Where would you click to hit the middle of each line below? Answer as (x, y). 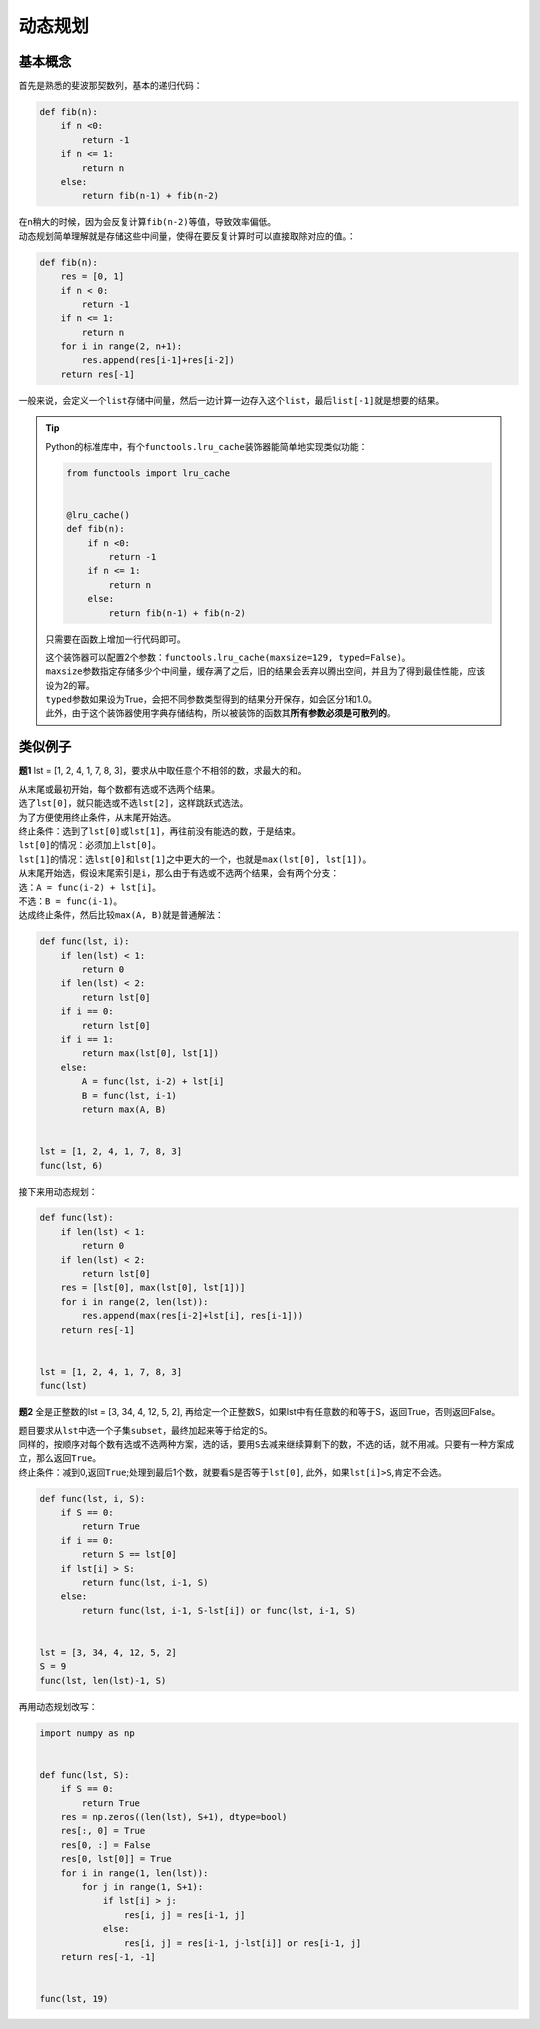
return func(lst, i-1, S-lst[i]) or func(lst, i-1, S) (219, 1610)
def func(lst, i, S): (92, 1498)
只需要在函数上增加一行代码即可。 (115, 639)
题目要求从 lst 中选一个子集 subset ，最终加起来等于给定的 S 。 (146, 1430)
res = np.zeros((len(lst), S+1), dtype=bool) (174, 1817)
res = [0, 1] (92, 276)
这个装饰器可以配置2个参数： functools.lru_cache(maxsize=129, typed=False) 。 (228, 657)
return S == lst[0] (129, 1554)
